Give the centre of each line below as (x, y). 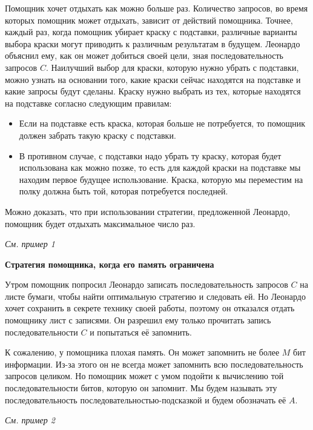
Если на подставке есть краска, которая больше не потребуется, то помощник (162, 123)
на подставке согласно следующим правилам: (88, 103)
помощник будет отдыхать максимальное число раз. (100, 223)
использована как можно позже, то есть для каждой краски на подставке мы (160, 167)
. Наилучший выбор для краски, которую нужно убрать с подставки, (172, 67)
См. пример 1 (30, 244)
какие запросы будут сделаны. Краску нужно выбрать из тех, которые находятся (153, 91)
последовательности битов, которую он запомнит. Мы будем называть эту (141, 388)
